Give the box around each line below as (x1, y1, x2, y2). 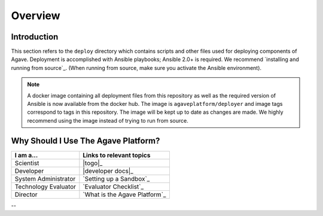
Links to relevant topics (83, 151, 151, 159)
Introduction (11, 32, 59, 42)
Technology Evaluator (14, 182, 77, 191)
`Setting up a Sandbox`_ (83, 174, 150, 182)
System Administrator (14, 174, 76, 182)
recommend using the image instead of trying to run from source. (27, 117, 188, 124)
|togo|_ (83, 159, 103, 167)
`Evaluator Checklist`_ (83, 182, 144, 191)
